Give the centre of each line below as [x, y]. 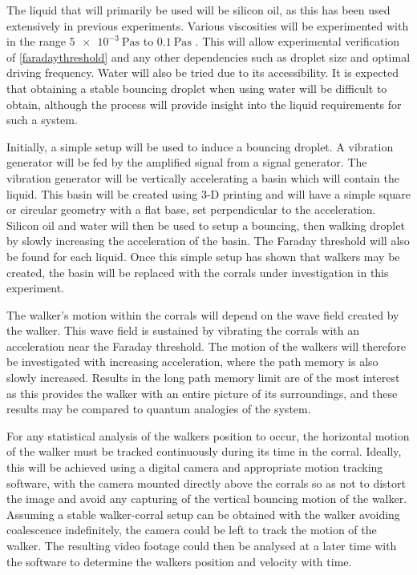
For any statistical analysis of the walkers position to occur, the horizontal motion [208, 435]
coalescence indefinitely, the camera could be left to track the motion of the [192, 530]
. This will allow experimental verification [298, 41]
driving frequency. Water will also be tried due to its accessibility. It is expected [202, 72]
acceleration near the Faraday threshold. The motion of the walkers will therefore [206, 346]
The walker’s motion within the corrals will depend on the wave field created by [203, 314]
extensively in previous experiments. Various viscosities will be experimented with [208, 25]
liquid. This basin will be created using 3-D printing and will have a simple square [208, 193]
